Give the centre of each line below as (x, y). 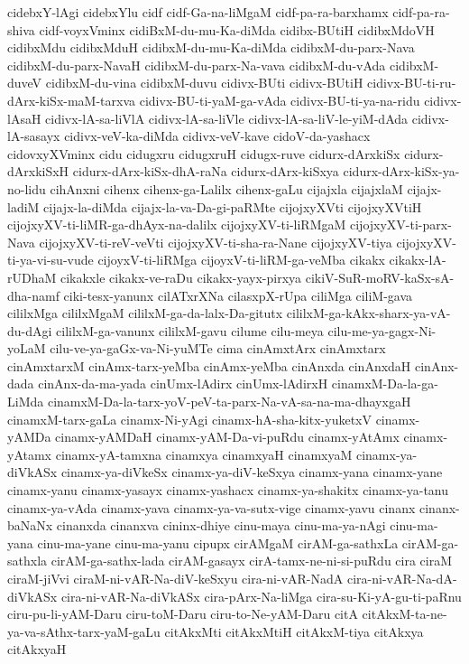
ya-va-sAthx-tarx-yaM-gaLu (84, 631)
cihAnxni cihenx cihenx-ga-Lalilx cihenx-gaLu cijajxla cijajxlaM (226, 188)
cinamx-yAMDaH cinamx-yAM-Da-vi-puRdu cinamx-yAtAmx (227, 437)
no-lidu (27, 188)
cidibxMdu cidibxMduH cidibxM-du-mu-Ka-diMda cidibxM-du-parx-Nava (211, 47)
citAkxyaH (37, 649)
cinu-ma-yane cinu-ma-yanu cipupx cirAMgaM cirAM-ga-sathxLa (218, 542)
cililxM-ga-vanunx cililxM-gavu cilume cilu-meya (190, 330)
